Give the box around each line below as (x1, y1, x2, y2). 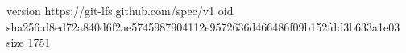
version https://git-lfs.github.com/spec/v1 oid (6, 2, 234, 18)
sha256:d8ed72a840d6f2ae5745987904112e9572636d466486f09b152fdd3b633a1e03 (6, 18, 400, 35)
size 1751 (6, 34, 51, 51)
